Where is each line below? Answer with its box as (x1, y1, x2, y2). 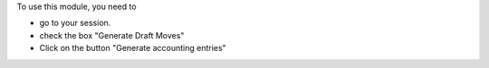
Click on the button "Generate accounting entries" (39, 43, 226, 54)
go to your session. (39, 18, 111, 29)
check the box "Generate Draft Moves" (39, 30, 185, 40)
